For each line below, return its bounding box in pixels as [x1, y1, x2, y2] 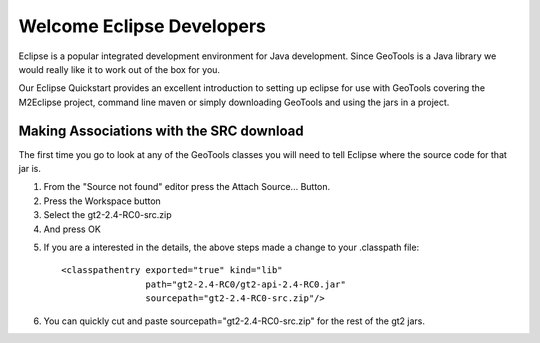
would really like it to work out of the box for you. [18, 63, 220, 75]
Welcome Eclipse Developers [18, 15, 267, 37]
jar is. [18, 163, 42, 175]
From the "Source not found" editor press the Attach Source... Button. [43, 181, 331, 193]
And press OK [43, 223, 102, 235]
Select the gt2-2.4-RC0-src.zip [43, 209, 172, 221]
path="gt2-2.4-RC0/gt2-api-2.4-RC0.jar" [145, 278, 347, 290]
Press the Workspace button [43, 195, 162, 207]
